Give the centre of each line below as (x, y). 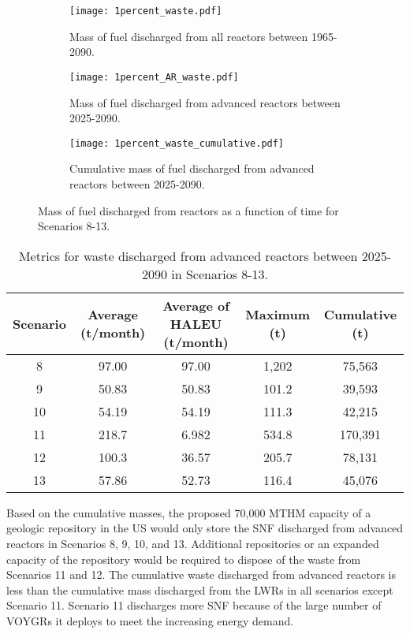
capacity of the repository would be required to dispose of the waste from (184, 559)
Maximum (278, 315)
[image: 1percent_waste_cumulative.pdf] (177, 143)
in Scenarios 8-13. (220, 274)
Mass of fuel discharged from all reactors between (189, 36)
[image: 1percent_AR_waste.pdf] (154, 77)
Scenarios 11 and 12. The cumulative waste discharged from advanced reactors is (201, 574)
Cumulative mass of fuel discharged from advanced (192, 168)
